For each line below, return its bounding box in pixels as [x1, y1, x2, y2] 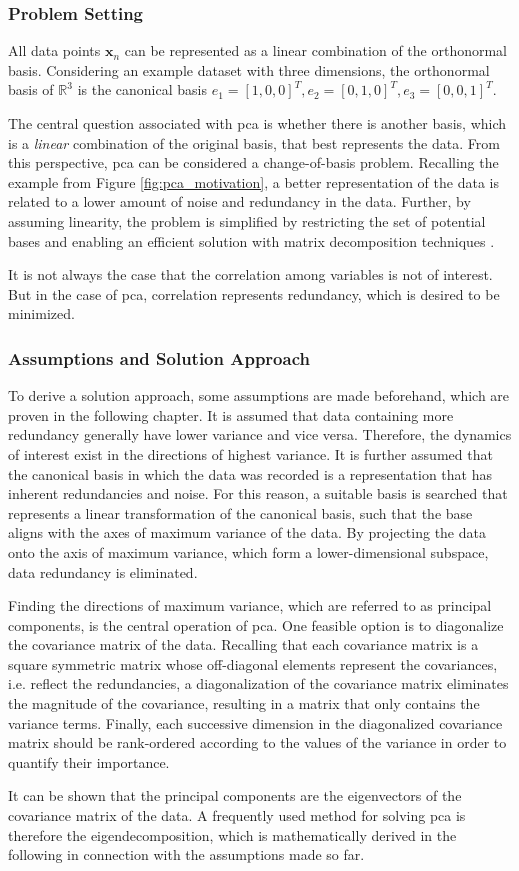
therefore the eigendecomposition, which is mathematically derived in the [8, 824, 457, 845]
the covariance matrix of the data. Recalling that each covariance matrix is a [8, 634, 479, 655]
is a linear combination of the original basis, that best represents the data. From [8, 132, 500, 153]
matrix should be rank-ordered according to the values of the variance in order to [8, 732, 507, 753]
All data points [8, 40, 101, 61]
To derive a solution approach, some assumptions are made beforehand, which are [8, 385, 510, 406]
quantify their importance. [8, 751, 170, 772]
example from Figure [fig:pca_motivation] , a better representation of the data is [8, 171, 499, 192]
